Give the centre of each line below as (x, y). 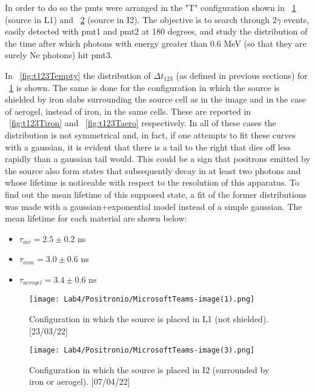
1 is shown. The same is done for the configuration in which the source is (144, 87)
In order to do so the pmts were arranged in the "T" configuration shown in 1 (151, 7)
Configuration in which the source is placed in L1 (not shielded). (149, 318)
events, (297, 19)
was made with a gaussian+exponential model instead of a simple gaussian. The (154, 206)
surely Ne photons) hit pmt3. (59, 55)
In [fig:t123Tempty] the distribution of (78, 75)
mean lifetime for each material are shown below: (96, 218)
